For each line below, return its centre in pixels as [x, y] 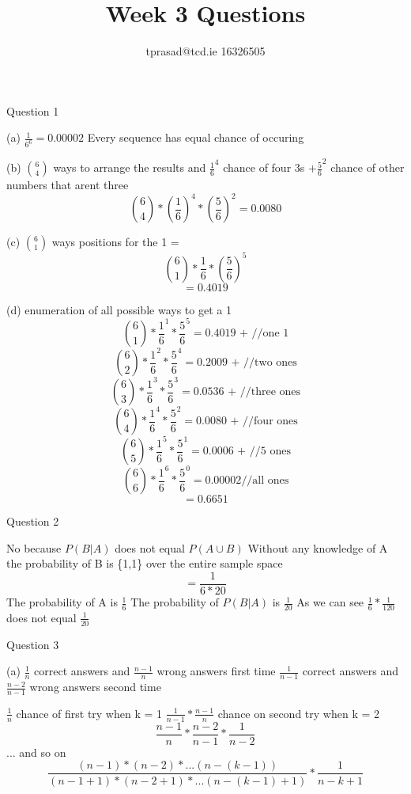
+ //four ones [264, 422]
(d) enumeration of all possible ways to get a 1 [119, 309]
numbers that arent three [68, 185]
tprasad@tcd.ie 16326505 [205, 51]
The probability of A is [62, 602]
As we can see [330, 602]
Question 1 [33, 110]
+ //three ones [264, 392]
